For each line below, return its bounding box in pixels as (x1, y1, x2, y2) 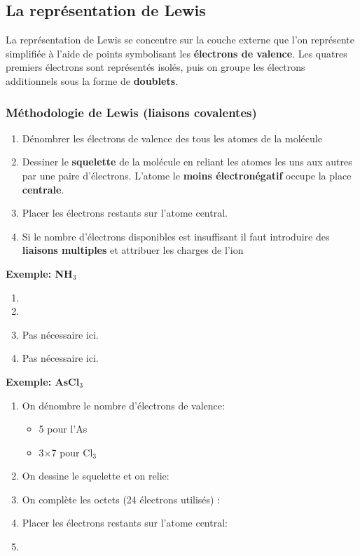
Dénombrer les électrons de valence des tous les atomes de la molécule (22, 130, 322, 145)
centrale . (22, 182, 64, 196)
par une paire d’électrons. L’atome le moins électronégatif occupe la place (22, 168, 352, 182)
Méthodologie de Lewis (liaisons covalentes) (6, 103, 257, 121)
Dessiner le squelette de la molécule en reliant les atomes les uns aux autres (22, 154, 352, 169)
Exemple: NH (6, 266, 73, 280)
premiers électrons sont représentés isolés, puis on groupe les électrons (6, 60, 305, 74)
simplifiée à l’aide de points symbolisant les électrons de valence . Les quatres (6, 46, 347, 60)
